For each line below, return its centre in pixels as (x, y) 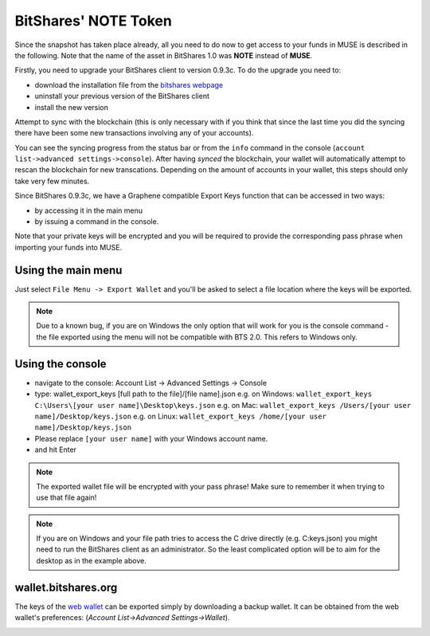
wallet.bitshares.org (66, 587)
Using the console (61, 364)
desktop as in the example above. (91, 560)
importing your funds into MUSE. (68, 247)
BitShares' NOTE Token (94, 21)
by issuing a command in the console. (97, 222)
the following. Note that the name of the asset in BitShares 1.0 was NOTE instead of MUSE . (164, 55)
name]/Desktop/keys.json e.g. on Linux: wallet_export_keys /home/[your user (180, 416)
